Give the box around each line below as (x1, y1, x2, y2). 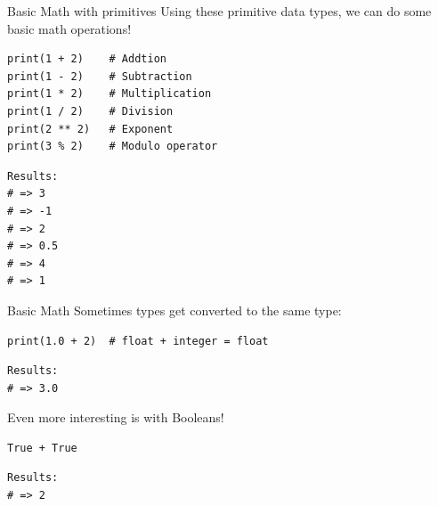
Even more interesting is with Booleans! (7, 408, 224, 427)
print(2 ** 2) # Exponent (7, 122, 174, 135)
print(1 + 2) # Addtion (7, 53, 166, 66)
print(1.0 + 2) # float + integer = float (7, 334, 269, 347)
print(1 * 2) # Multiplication (7, 87, 212, 101)
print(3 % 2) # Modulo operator (7, 140, 218, 153)
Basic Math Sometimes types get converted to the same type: (7, 300, 342, 319)
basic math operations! (7, 19, 132, 37)
